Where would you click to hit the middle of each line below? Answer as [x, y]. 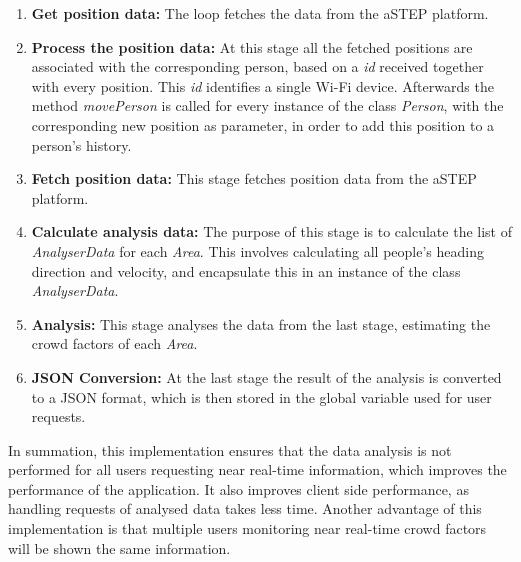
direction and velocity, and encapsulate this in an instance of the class [246, 270]
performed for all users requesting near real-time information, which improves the [257, 469]
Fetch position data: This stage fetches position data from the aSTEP [254, 178]
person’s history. [81, 144]
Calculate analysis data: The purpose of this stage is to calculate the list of [271, 231]
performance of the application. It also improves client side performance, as [238, 488]
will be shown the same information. [119, 547]
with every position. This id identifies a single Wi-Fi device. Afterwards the [262, 85]
